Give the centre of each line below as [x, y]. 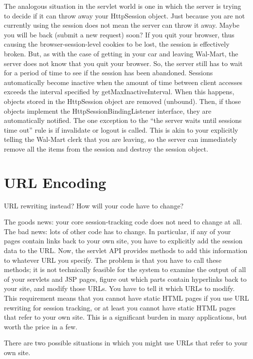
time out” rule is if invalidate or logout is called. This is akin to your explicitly [121, 129]
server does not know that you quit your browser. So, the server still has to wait [123, 63]
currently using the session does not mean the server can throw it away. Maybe [122, 25]
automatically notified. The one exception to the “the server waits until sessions [123, 120]
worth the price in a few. [41, 326]
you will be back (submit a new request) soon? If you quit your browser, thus [119, 34]
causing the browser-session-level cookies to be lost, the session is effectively [117, 44]
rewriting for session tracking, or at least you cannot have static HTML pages [120, 307]
